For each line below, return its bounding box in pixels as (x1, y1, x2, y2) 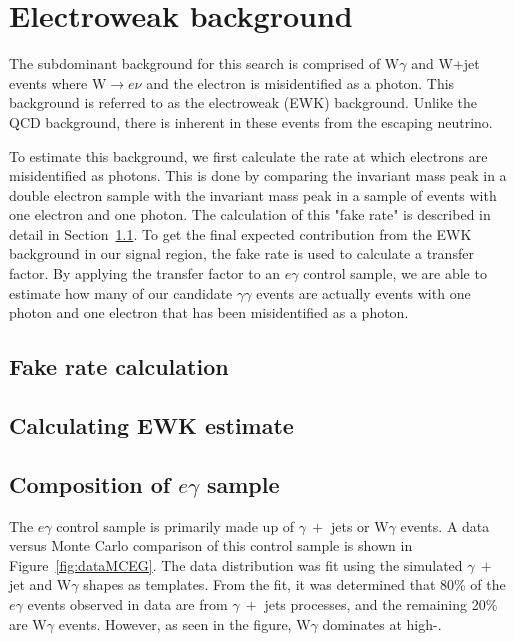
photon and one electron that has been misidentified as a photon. (9, 302, 409, 323)
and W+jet (411, 53, 480, 74)
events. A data (400, 515, 490, 536)
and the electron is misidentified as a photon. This (146, 72, 455, 93)
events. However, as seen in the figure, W (58, 613, 311, 634)
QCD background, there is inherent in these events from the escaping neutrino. (9, 111, 493, 132)
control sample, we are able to (303, 263, 487, 284)
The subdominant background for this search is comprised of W (9, 53, 400, 74)
